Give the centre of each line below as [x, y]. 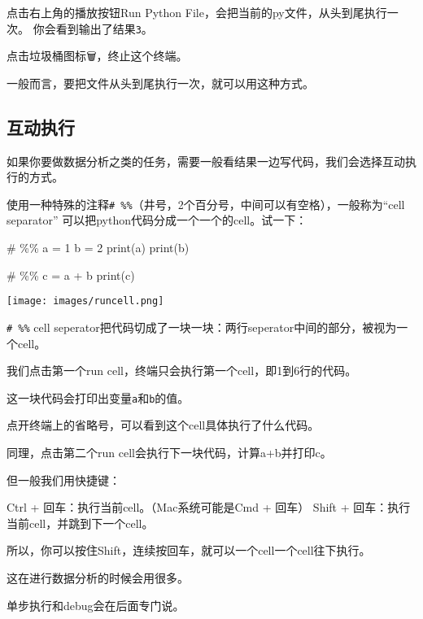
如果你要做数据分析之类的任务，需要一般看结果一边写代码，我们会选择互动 [206, 161]
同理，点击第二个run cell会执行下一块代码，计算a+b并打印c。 [169, 453]
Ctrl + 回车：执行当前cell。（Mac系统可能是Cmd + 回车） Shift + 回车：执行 [209, 507]
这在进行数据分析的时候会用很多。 [98, 577]
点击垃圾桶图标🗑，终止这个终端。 [97, 56]
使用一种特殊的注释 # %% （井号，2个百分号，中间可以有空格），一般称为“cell [206, 204]
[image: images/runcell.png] [85, 301]
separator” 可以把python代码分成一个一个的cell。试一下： [157, 220]
